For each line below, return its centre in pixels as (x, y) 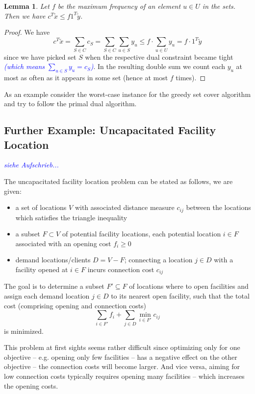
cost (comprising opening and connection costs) (75, 305)
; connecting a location (158, 260)
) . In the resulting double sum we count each (158, 66)
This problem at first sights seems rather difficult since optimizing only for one (122, 347)
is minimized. (24, 331)
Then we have (25, 15)
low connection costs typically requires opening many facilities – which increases (124, 376)
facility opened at (42, 269)
